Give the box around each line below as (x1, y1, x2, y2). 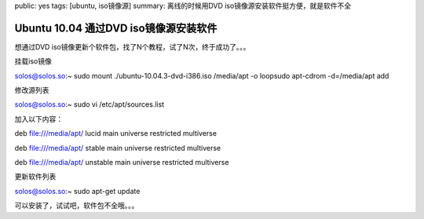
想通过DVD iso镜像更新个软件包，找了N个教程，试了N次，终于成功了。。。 (14, 42, 250, 51)
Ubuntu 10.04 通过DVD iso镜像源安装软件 (14, 21, 217, 35)
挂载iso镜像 (14, 57, 53, 66)
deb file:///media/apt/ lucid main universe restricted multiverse (14, 129, 217, 138)
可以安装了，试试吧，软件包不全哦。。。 (14, 201, 139, 210)
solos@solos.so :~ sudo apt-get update (14, 186, 141, 195)
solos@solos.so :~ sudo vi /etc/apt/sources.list (14, 100, 165, 109)
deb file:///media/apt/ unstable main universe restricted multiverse (14, 158, 229, 167)
